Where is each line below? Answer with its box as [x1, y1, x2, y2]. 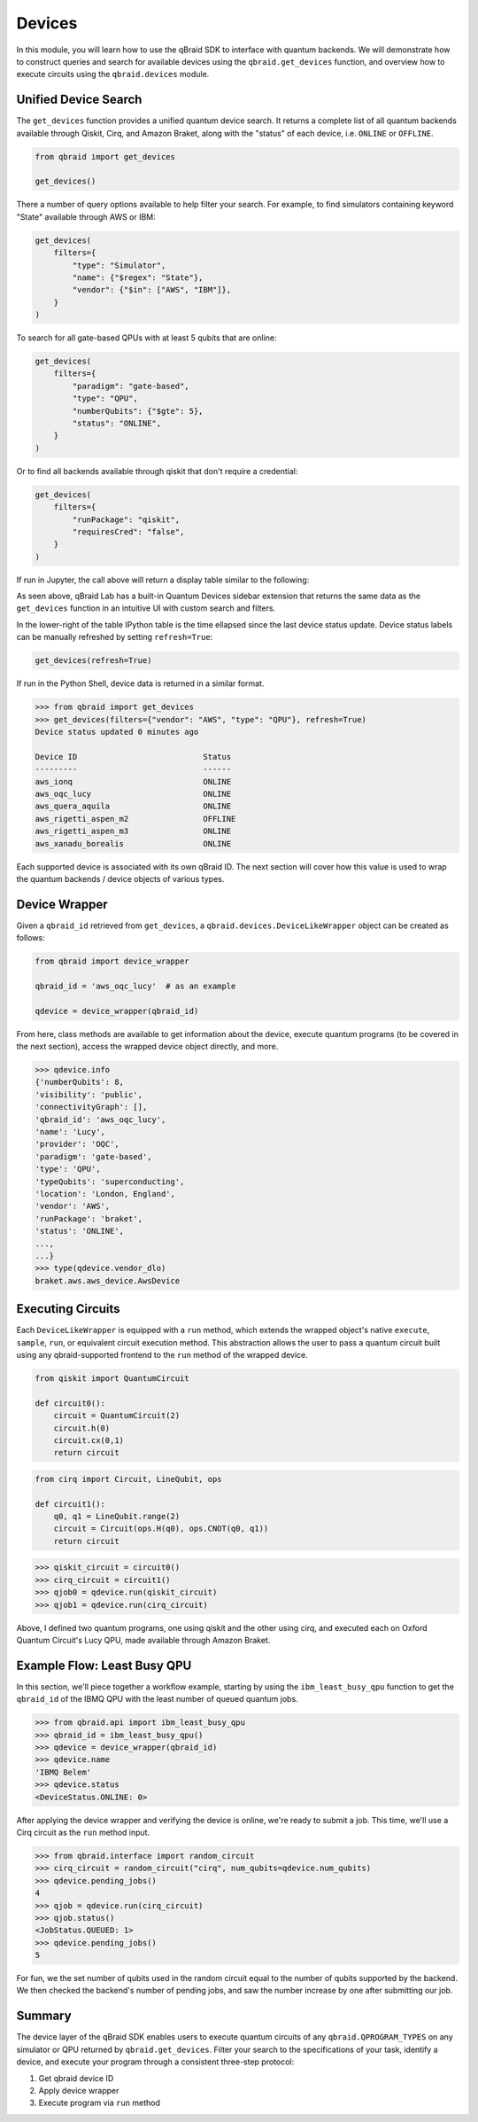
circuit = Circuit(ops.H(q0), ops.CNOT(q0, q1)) [53, 1524, 269, 1533]
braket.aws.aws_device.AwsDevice [35, 1276, 181, 1285]
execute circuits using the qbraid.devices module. [16, 69, 210, 80]
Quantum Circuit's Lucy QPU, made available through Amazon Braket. [16, 1635, 271, 1645]
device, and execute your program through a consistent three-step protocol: [16, 2056, 295, 2067]
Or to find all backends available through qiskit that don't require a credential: [16, 465, 298, 476]
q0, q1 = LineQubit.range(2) [53, 1511, 181, 1522]
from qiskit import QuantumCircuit [35, 1374, 189, 1383]
